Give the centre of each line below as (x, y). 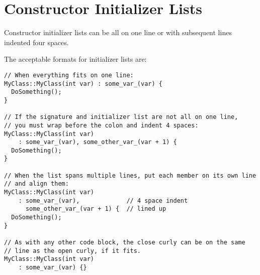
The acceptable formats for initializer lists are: (75, 59)
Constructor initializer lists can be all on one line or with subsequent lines (118, 32)
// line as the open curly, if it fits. (73, 251)
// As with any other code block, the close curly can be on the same (125, 243)
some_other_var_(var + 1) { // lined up (96, 209)
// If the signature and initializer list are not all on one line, (121, 117)
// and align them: (36, 184)
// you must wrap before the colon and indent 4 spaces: (101, 125)
